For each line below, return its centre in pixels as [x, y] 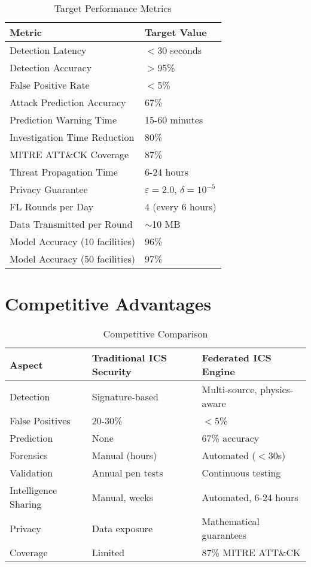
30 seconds [180, 50]
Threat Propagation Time [64, 172]
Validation [31, 473]
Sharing [26, 504]
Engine [218, 372]
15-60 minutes [174, 120]
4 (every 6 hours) [180, 206]
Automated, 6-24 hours [250, 497]
